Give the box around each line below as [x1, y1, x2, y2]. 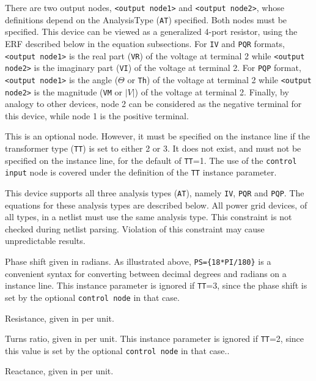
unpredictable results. [5, 234, 86, 247]
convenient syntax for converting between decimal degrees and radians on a [5, 267, 287, 279]
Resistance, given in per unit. [5, 311, 114, 324]
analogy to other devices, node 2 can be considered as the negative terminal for [5, 97, 302, 110]
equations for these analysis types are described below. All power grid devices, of [5, 198, 307, 211]
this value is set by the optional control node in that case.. [5, 344, 230, 357]
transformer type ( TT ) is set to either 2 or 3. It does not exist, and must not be [5, 141, 301, 154]
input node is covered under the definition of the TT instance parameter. [5, 166, 277, 179]
